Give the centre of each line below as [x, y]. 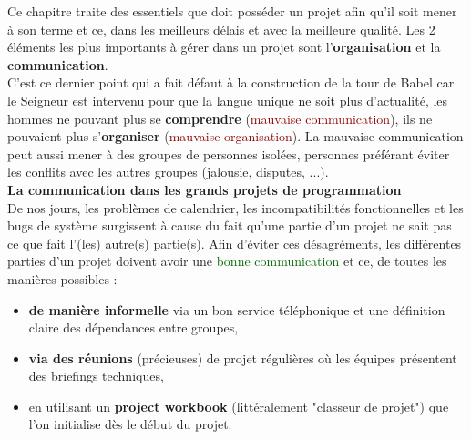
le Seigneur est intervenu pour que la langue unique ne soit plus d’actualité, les [228, 100]
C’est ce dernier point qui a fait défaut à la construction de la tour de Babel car [231, 82]
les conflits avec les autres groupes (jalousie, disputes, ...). [168, 172]
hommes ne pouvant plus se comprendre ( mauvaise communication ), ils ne [220, 118]
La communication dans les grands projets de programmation [205, 189]
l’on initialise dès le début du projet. [130, 424]
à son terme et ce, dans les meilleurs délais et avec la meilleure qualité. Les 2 [221, 29]
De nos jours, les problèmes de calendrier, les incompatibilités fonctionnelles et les [235, 207]
